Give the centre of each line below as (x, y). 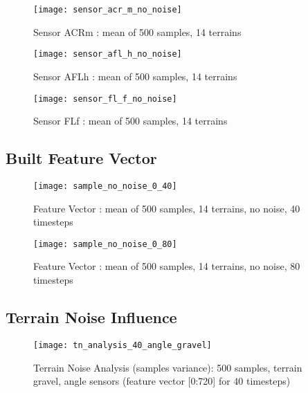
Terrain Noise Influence (91, 317)
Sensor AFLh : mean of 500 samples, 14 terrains (135, 76)
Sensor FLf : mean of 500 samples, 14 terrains (130, 121)
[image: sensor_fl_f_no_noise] (105, 99)
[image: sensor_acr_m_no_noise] (108, 10)
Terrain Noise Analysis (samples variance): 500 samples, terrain (168, 367)
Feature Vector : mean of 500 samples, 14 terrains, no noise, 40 (167, 208)
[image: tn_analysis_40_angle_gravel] (123, 345)
